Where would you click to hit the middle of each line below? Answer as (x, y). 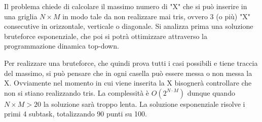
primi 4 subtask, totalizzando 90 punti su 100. (76, 114)
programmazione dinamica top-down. (62, 46)
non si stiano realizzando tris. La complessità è (77, 92)
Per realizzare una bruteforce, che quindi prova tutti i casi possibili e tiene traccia (131, 63)
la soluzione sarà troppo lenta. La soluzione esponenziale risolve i (144, 104)
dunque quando (211, 92)
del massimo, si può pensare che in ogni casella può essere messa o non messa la (128, 73)
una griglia (21, 16)
